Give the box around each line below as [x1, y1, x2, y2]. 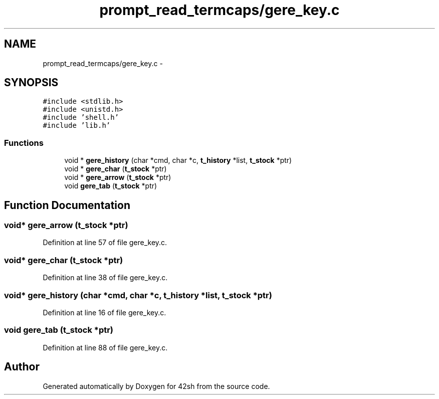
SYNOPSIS [4, 76, 59, 89]
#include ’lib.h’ [43, 121, 111, 130]
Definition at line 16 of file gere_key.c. [43, 308, 166, 317]
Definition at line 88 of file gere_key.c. [43, 343, 168, 352]
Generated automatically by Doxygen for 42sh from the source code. [43, 381, 270, 390]
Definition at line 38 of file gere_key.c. [43, 273, 168, 282]
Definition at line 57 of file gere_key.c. [43, 238, 167, 247]
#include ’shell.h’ [43, 113, 119, 122]
